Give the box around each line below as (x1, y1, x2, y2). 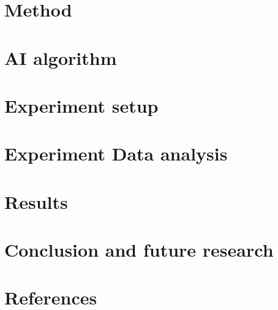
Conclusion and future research (4, 237, 274, 262)
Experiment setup (4, 93, 159, 118)
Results (4, 189, 68, 214)
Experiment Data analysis (4, 141, 228, 166)
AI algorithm (4, 45, 117, 70)
